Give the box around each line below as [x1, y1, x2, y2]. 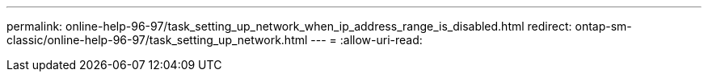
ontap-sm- [575, 19, 632, 33]
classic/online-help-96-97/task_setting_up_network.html [6, 33, 308, 47]
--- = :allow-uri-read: [310, 33, 423, 47]
